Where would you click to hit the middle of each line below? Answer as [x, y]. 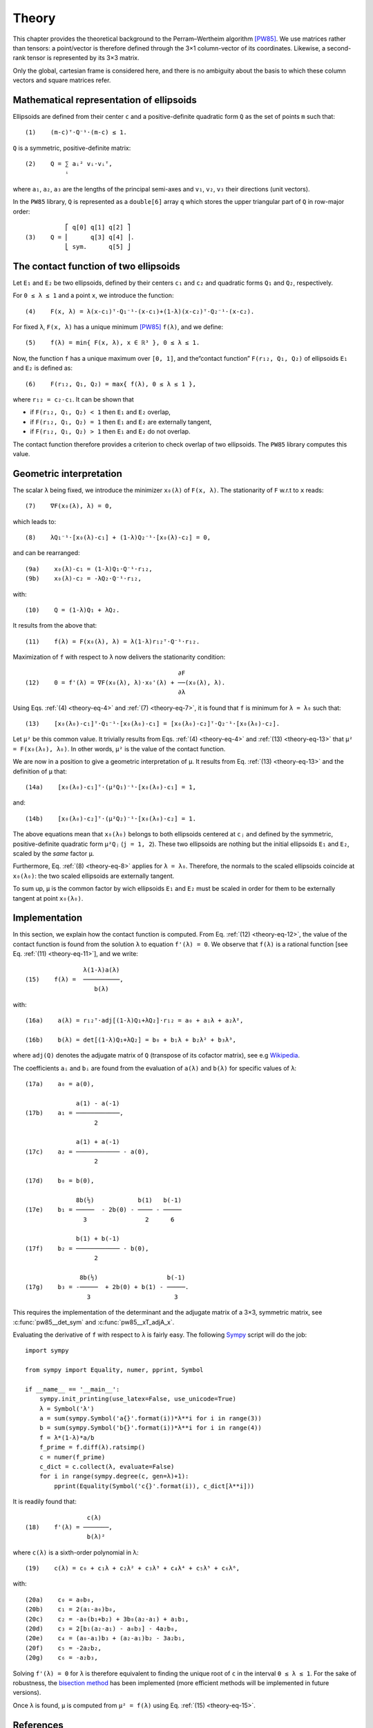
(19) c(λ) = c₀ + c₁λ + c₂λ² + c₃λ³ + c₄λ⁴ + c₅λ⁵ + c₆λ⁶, [133, 1568]
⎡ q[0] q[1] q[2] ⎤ [98, 227]
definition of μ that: [40, 771]
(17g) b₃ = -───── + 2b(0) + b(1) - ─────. [107, 1287]
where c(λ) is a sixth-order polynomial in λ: [76, 1552]
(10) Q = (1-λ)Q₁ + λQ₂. [73, 610]
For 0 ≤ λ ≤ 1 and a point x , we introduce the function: [93, 295]
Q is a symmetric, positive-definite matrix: [72, 148]
